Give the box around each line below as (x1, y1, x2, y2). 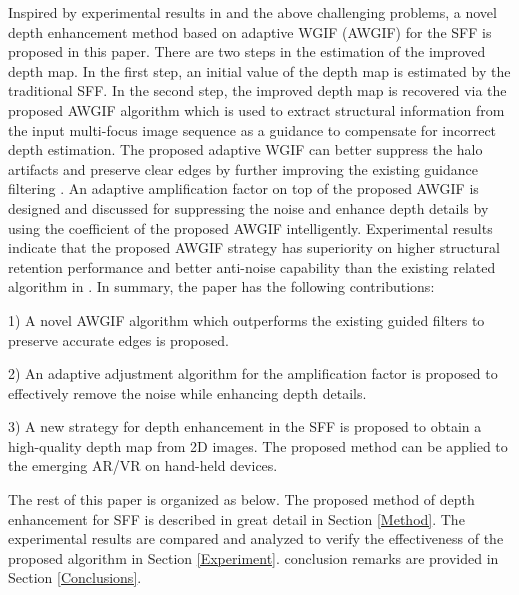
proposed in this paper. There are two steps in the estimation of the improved (8, 41, 486, 62)
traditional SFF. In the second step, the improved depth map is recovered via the (8, 80, 507, 101)
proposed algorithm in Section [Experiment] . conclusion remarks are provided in (8, 547, 499, 568)
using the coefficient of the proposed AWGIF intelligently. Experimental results (8, 217, 493, 238)
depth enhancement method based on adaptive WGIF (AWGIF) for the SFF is (8, 21, 492, 42)
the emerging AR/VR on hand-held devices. (8, 455, 278, 476)
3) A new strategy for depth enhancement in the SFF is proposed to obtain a (8, 416, 482, 437)
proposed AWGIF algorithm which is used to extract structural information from (8, 99, 505, 120)
